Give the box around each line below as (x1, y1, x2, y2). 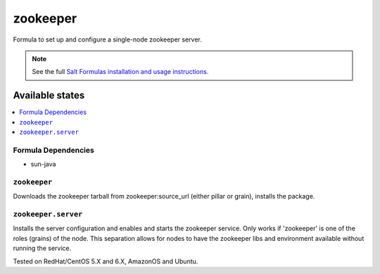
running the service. (13, 244, 72, 253)
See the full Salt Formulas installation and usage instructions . (32, 68, 209, 76)
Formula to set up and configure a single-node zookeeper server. (13, 35, 202, 44)
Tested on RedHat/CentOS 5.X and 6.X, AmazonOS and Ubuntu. (13, 257, 198, 266)
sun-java (30, 160, 56, 168)
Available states (13, 89, 85, 101)
